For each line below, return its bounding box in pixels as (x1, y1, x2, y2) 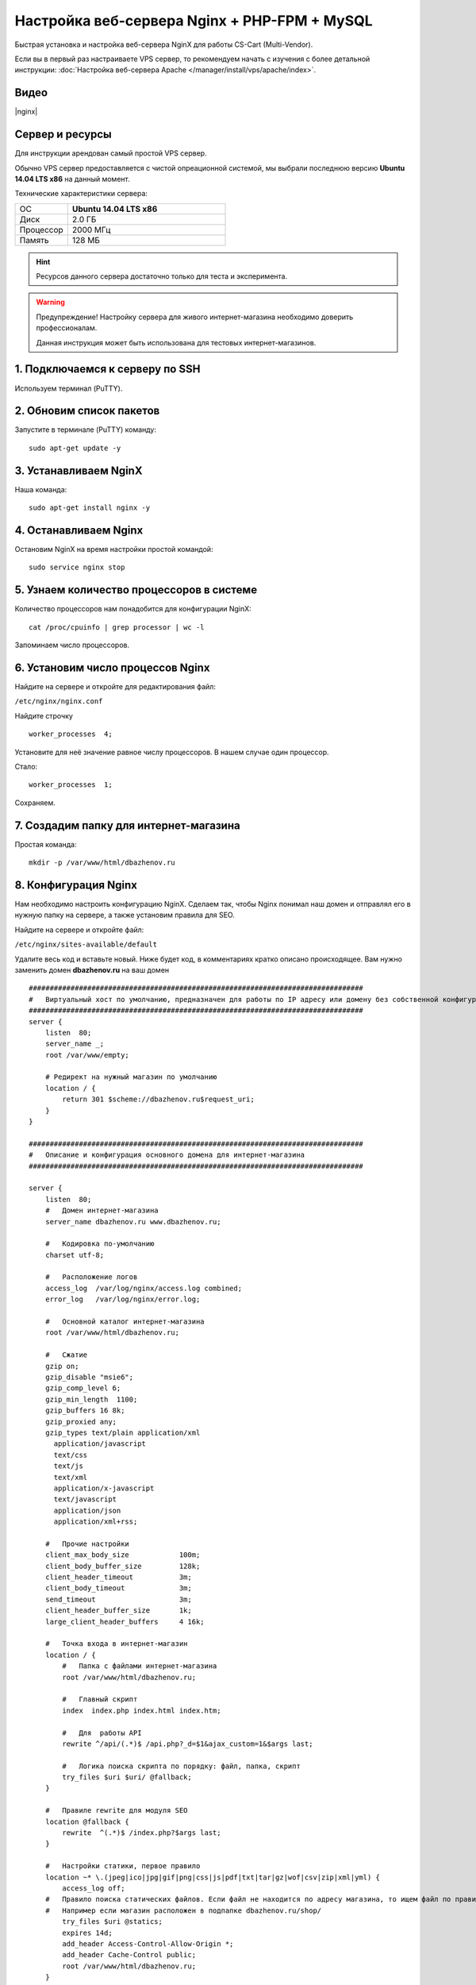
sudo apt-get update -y (29, 443, 121, 453)
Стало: (14, 762, 38, 771)
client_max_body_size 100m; (44, 1551, 201, 1559)
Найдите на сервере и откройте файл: (14, 925, 144, 935)
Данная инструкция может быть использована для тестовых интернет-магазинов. (36, 337, 317, 347)
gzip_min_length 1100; (44, 1394, 138, 1404)
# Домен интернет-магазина (44, 1206, 159, 1215)
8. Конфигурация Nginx (14, 878, 138, 892)
